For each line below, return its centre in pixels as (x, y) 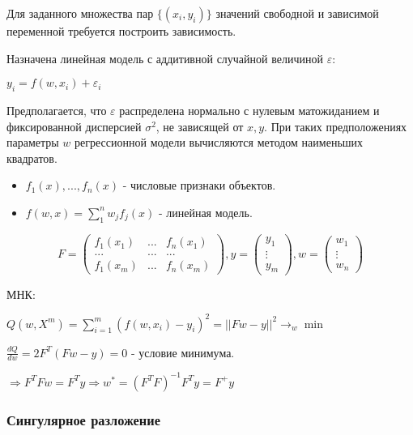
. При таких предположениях (336, 126)
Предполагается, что (57, 110)
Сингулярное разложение (83, 419)
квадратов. (32, 158)
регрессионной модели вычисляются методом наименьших (219, 142)
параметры (33, 142)
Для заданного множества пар (80, 13)
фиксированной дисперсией (74, 126)
